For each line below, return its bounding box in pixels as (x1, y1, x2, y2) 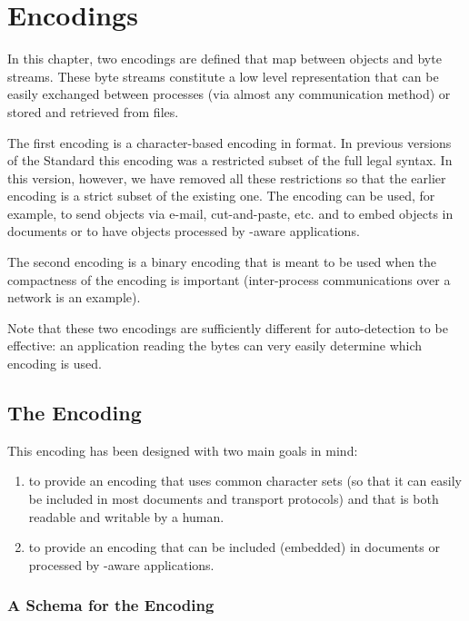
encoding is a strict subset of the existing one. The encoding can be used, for (7, 186, 435, 205)
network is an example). (7, 288, 141, 307)
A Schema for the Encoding (7, 594, 215, 616)
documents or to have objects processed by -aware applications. (7, 222, 360, 241)
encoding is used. (7, 354, 102, 373)
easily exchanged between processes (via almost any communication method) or (7, 84, 451, 103)
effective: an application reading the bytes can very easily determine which (7, 336, 423, 355)
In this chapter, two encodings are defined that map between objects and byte (7, 49, 442, 68)
